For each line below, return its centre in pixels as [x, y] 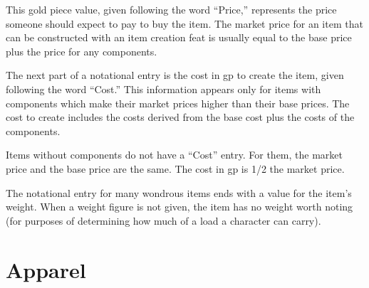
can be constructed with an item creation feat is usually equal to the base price [179, 37]
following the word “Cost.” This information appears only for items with [163, 89]
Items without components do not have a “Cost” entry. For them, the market [175, 155]
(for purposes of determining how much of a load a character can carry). [163, 220]
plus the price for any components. [82, 51]
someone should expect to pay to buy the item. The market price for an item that [184, 23]
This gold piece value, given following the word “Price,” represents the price [171, 9]
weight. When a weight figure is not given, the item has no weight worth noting [180, 207]
